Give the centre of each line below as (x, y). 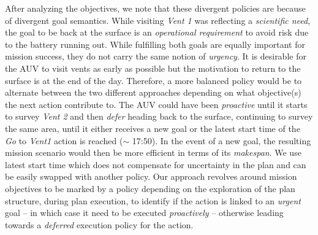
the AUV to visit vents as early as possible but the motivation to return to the (153, 68)
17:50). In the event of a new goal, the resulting (221, 140)
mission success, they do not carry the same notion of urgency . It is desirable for (156, 56)
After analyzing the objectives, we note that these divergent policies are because (155, 8)
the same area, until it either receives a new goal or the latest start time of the (153, 128)
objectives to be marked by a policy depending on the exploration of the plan (150, 188)
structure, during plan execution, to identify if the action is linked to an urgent (153, 200)
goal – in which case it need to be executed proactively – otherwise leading (144, 213)
